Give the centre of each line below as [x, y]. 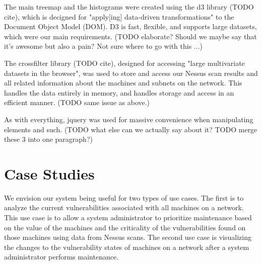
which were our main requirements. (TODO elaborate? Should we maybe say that [130, 36]
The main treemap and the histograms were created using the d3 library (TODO [129, 7]
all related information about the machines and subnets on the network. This [123, 83]
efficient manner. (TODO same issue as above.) [77, 102]
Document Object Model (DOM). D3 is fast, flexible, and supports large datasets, [130, 26]
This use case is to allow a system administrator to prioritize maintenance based [128, 217]
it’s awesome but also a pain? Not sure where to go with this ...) [103, 46]
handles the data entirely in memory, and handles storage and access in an [119, 92]
